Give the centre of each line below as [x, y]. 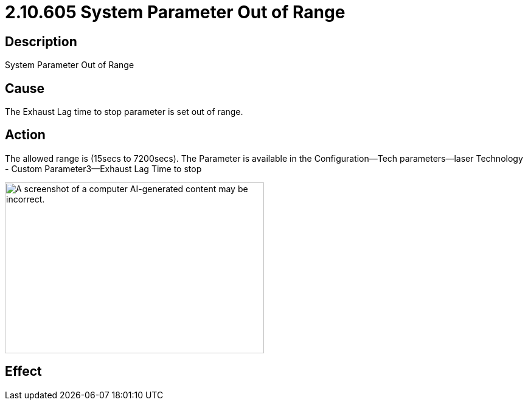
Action [25, 135]
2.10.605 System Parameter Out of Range [175, 12]
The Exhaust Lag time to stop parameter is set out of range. [124, 112]
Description [41, 41]
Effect [23, 372]
